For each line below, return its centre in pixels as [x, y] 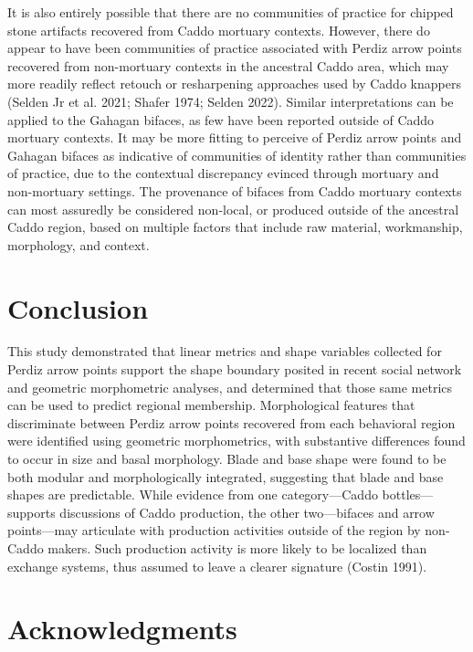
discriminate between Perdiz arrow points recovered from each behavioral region [231, 422]
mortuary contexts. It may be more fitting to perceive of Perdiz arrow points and [235, 137]
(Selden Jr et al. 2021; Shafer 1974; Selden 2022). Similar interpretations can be [231, 101]
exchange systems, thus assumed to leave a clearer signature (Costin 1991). [217, 566]
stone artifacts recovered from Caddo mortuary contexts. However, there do [219, 30]
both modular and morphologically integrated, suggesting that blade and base [226, 476]
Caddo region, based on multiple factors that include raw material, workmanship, [235, 227]
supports [32, 512]
